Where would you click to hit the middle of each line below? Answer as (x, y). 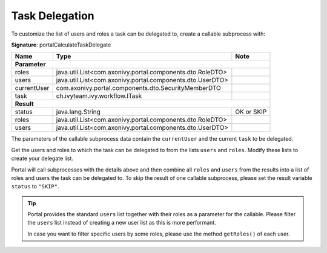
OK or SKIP (251, 112)
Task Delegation (53, 16)
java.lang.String (78, 112)
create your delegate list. (42, 159)
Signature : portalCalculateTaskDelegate (61, 45)
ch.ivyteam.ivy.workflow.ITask (99, 96)
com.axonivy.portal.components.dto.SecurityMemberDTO (138, 88)
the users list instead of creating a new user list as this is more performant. (122, 223)
